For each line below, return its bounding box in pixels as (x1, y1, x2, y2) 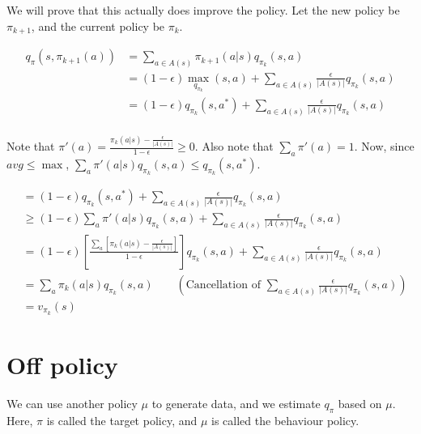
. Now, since (354, 138, 415, 155)
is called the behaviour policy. (211, 411, 359, 428)
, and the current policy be (31, 17, 165, 34)
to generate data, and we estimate (151, 395, 321, 412)
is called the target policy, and (46, 411, 198, 428)
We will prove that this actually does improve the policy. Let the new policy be (6, 2, 400, 18)
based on (338, 395, 382, 412)
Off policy (6, 348, 118, 381)
